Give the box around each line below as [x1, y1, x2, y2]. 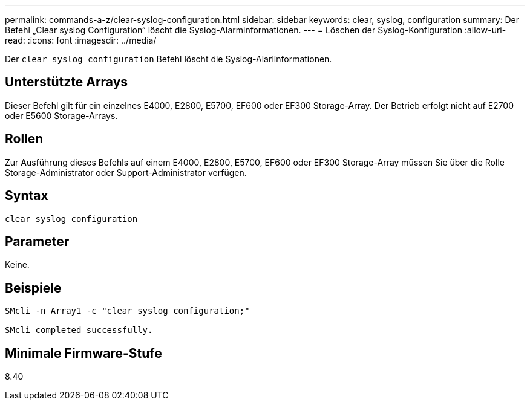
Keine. [5, 259, 30, 270]
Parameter [5, 233, 70, 249]
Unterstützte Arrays [5, 74, 128, 90]
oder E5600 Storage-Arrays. [5, 110, 118, 121]
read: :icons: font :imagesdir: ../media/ [5, 35, 157, 45]
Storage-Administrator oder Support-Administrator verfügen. [5, 167, 247, 178]
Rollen [5, 131, 44, 147]
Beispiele [5, 280, 62, 296]
